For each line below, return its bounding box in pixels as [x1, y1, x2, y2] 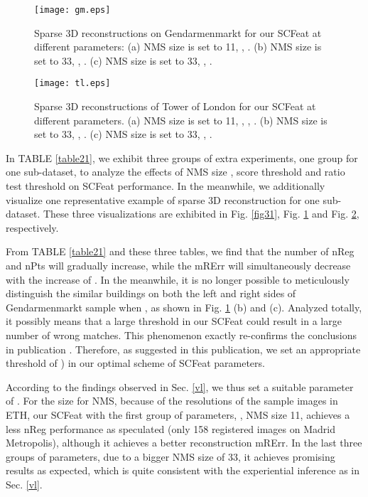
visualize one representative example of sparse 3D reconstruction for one [6, 192, 320, 207]
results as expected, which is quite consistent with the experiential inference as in [6, 463, 360, 478]
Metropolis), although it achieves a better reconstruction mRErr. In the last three [6, 435, 362, 450]
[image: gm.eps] [34, 5, 111, 15]
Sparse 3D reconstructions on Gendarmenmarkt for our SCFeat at [34, 25, 322, 40]
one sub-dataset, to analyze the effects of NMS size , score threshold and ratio [6, 164, 345, 179]
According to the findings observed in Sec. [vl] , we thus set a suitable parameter [6, 379, 354, 394]
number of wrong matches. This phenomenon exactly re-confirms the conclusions [6, 328, 357, 342]
